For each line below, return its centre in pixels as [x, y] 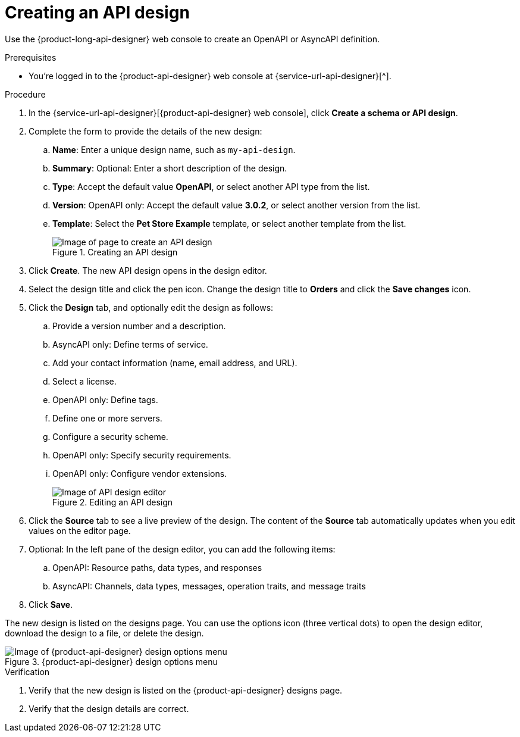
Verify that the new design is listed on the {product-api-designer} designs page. [186, 690]
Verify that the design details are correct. [109, 708]
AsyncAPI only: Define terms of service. [130, 344]
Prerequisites [31, 57]
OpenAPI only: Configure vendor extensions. [140, 473]
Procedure [25, 94]
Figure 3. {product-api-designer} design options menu [111, 661]
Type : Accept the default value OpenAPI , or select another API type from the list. [211, 186]
